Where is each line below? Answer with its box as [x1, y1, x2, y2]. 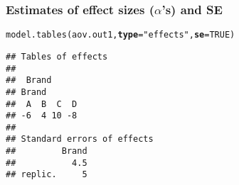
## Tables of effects [6, 51, 108, 62]
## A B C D [6, 99, 78, 109]
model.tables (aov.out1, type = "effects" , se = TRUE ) [6, 30, 235, 40]
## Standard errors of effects [6, 134, 154, 145]
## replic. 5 [6, 169, 87, 180]
